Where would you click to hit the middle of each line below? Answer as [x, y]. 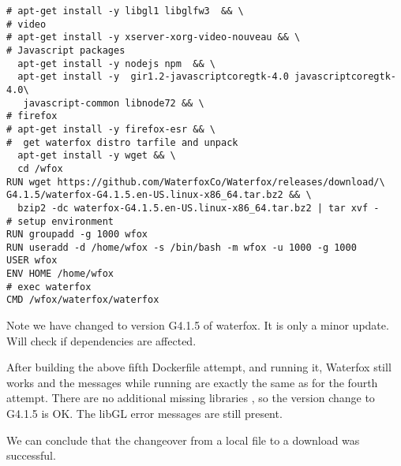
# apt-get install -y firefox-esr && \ [111, 129]
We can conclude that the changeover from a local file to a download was [183, 440]
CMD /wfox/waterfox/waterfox [83, 300]
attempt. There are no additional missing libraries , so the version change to [191, 398]
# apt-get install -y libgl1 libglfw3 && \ [125, 11]
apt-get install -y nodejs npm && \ [116, 63]
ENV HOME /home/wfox [60, 274]
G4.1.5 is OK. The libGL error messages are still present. [144, 414]
